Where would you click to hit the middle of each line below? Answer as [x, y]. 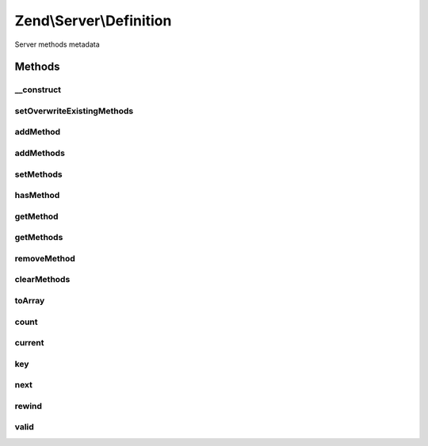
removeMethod [45, 258]
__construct [38, 90]
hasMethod [37, 196]
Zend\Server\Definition [93, 21]
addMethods [40, 153]
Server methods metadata [57, 44]
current [29, 343]
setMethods [38, 174]
